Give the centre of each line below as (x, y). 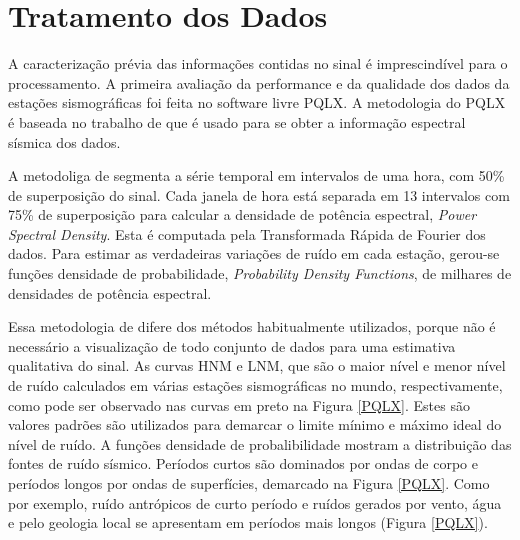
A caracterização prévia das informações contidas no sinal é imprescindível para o (258, 63)
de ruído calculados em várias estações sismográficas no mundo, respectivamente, (255, 385)
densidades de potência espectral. (110, 292)
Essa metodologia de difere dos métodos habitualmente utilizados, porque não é (252, 326)
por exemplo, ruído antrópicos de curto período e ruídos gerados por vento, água (255, 502)
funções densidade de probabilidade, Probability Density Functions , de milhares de (260, 273)
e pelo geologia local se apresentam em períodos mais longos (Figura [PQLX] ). (248, 522)
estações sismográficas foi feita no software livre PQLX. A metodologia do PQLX (257, 102)
